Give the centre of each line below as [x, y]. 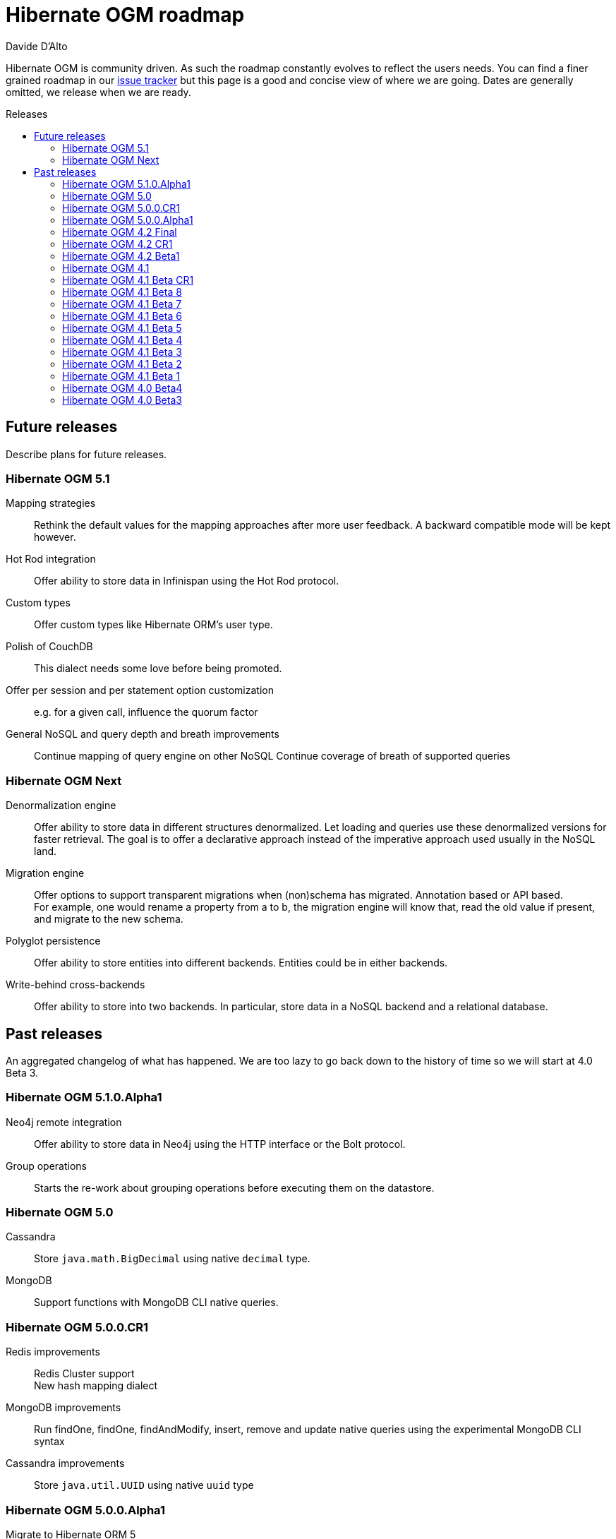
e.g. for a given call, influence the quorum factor [146, 712]
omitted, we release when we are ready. [98, 92]
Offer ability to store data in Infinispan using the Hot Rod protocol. [187, 581]
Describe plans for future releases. [86, 454]
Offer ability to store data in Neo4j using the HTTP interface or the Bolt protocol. [220, 1144]
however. [55, 537]
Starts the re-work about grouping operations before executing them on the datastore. [234, 1187]
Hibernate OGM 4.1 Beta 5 [122, 328]
